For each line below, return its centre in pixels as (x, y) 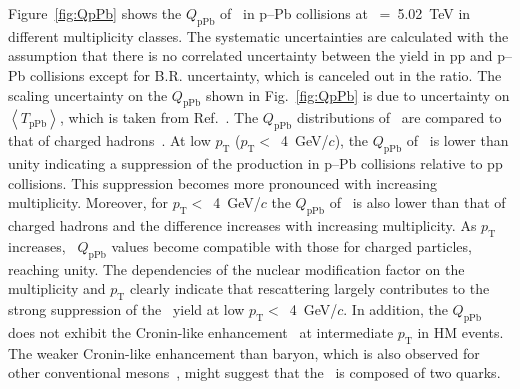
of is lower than (457, 140)
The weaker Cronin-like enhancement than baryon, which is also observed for (244, 352)
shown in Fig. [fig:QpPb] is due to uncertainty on (357, 94)
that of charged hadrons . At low (109, 140)
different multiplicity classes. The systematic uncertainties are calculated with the (258, 35)
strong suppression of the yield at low (126, 308)
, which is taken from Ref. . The (159, 117)
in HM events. (460, 331)
